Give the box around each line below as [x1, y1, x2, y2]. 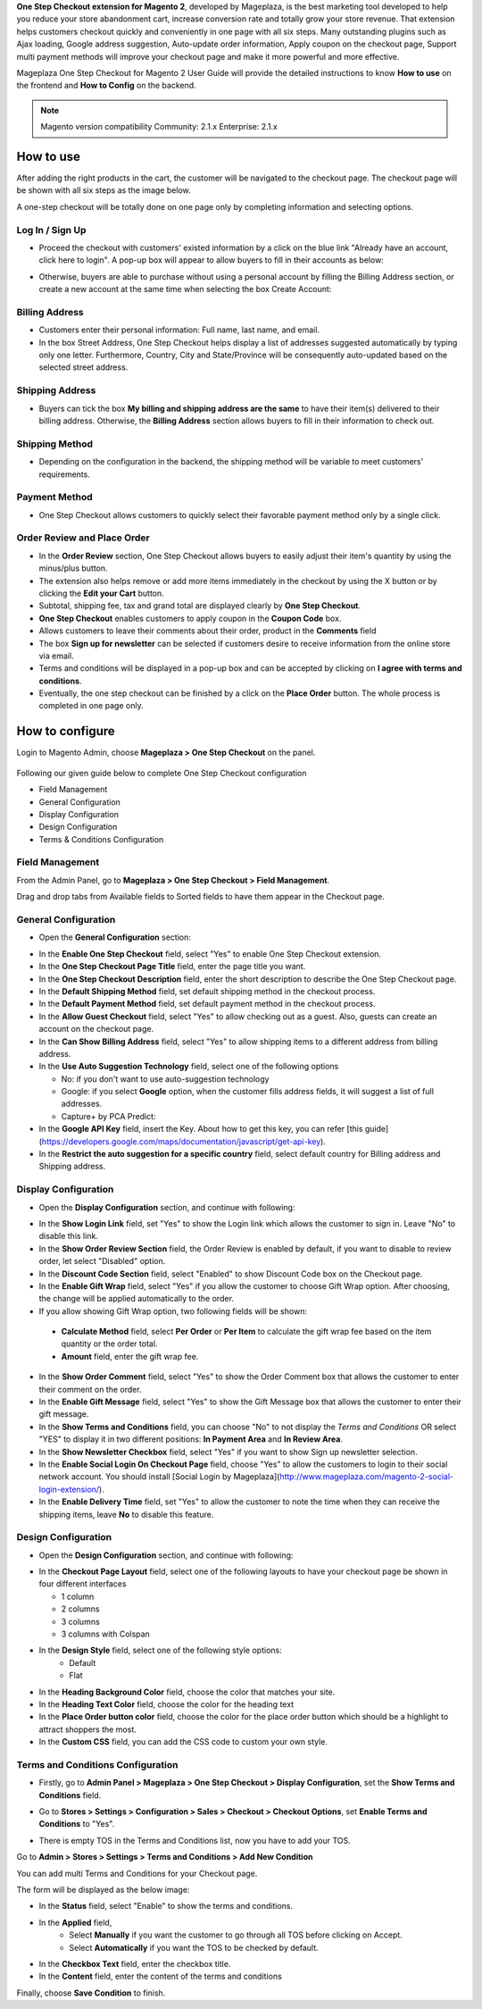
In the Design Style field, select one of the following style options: [38, 1645, 282, 1656]
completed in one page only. [38, 700, 144, 711]
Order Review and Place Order [16, 532, 151, 544]
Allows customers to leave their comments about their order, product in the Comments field [38, 625, 377, 636]
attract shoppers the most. [38, 1724, 137, 1735]
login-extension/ [38, 1484, 100, 1494]
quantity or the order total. [61, 1338, 158, 1349]
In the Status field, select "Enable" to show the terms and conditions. [38, 1901, 294, 1912]
